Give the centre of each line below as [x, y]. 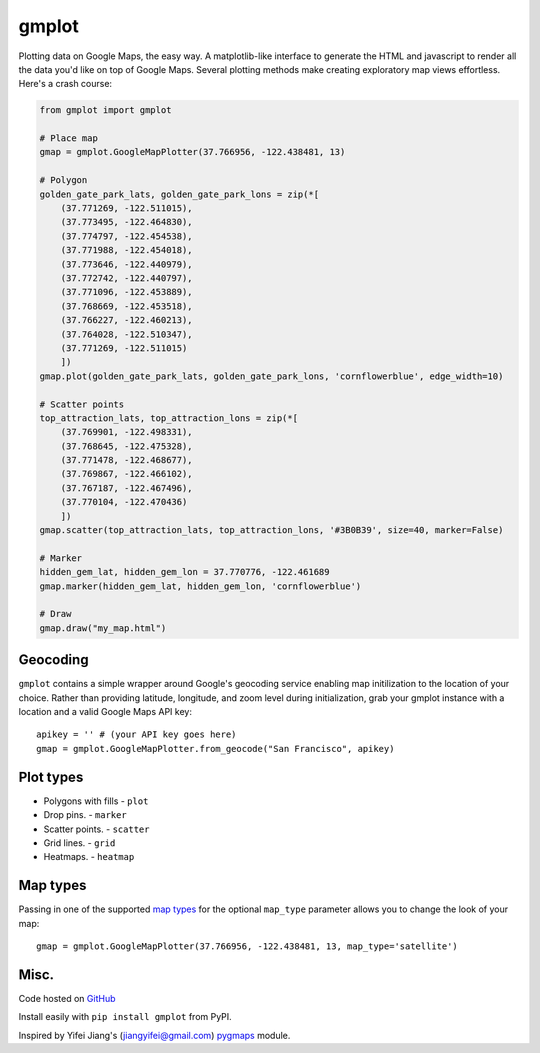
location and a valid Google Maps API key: [105, 712]
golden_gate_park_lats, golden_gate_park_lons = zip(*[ [179, 194]
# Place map [69, 138]
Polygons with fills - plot [96, 801]
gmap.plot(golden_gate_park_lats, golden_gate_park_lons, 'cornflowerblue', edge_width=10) [271, 376]
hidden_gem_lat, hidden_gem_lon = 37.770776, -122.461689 [184, 572]
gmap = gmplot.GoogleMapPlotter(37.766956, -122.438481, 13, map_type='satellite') [247, 946]
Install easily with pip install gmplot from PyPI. [125, 1017]
